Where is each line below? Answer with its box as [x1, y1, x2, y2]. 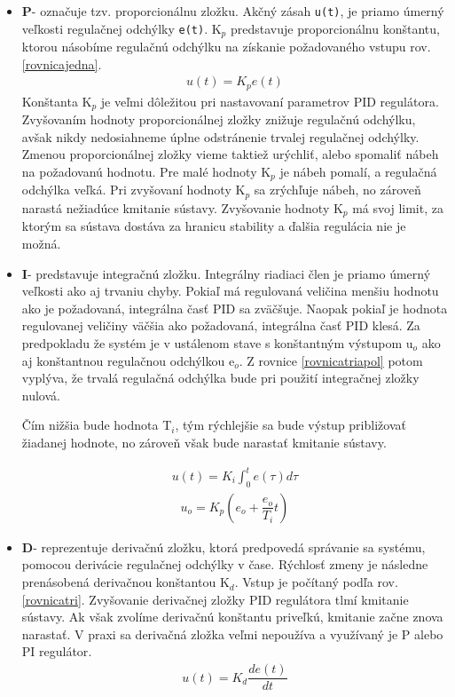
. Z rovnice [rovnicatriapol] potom [239, 351, 423, 369]
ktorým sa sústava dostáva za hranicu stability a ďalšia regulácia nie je [21, 217, 406, 235]
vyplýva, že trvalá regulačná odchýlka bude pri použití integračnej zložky [21, 368, 420, 387]
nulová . [21, 385, 60, 404]
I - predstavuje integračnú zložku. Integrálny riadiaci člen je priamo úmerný [21, 264, 431, 282]
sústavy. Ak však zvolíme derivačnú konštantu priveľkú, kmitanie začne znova [21, 607, 443, 626]
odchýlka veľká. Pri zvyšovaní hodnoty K [21, 180, 246, 199]
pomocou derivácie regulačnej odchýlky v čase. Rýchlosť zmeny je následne [21, 555, 428, 574]
